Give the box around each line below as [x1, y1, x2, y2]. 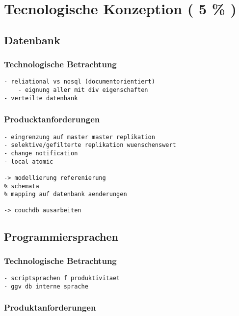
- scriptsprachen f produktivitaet [4, 275, 120, 282]
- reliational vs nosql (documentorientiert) [4, 78, 155, 86]
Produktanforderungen [4, 301, 96, 314]
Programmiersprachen [4, 229, 118, 244]
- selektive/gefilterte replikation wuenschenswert [4, 142, 176, 149]
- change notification [4, 149, 78, 157]
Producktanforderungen [4, 113, 100, 125]
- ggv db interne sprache [4, 283, 88, 290]
